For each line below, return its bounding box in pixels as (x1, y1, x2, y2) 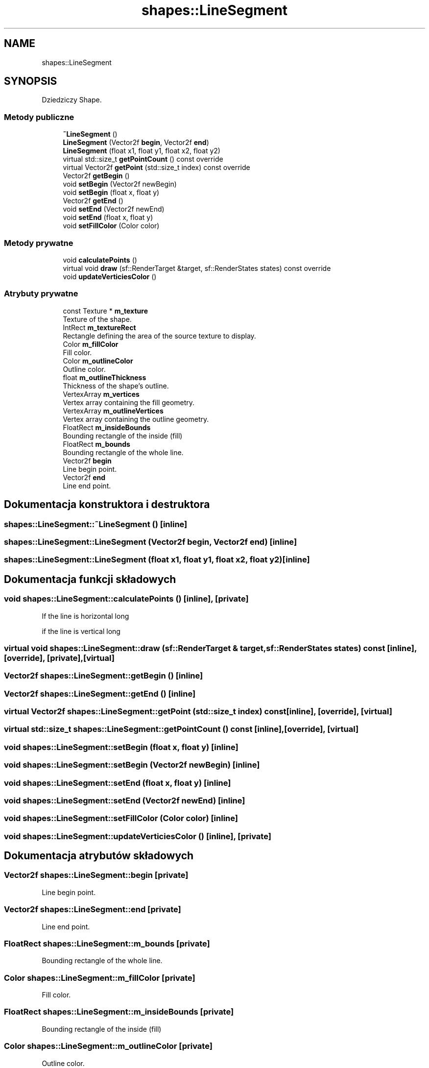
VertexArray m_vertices (63, 389, 140, 398)
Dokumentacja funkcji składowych (4, 573, 176, 585)
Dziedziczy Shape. (42, 96, 102, 104)
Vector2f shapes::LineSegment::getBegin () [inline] (4, 671, 203, 681)
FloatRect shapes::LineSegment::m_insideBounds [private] (4, 1007, 234, 1017)
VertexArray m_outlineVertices (63, 406, 164, 415)
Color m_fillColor (63, 340, 119, 348)
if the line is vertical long (42, 627, 120, 635)
